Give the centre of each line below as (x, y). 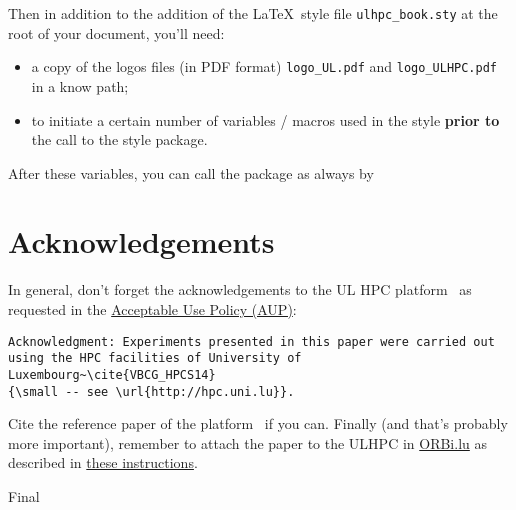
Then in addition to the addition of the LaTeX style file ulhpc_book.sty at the (253, 13)
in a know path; (80, 85)
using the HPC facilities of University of (155, 358)
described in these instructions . (103, 462)
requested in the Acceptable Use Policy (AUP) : (152, 309)
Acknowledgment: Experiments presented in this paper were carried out (251, 341)
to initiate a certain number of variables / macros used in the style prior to (265, 119)
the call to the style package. (119, 139)
